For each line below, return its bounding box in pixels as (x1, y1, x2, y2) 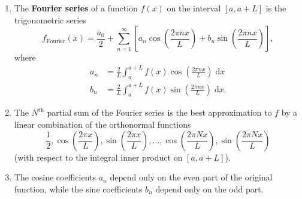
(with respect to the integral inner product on (14, 150, 183, 163)
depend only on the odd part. (155, 182, 264, 195)
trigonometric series (14, 13, 86, 26)
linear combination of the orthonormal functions (14, 118, 191, 131)
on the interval (167, 2, 221, 14)
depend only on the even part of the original (110, 171, 273, 183)
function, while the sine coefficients (14, 182, 143, 195)
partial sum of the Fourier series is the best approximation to (47, 106, 272, 119)
